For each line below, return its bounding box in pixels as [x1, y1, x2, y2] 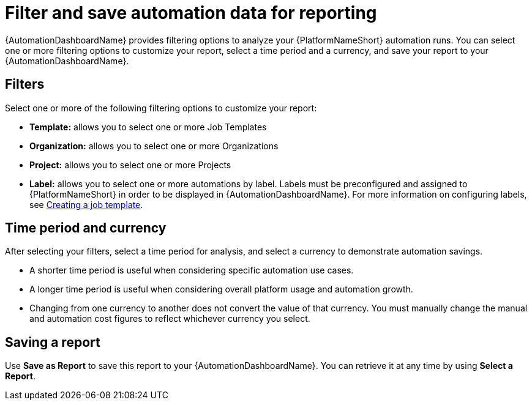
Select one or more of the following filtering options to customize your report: [5, 102, 317, 113]
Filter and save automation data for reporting [5, 2, 377, 23]
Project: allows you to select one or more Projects [29, 159, 231, 170]
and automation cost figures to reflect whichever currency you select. [29, 313, 310, 324]
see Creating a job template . [29, 199, 143, 210]
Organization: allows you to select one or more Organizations [29, 140, 279, 151]
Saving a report [5, 334, 100, 350]
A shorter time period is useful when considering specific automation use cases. [29, 265, 354, 276]
